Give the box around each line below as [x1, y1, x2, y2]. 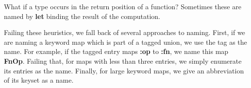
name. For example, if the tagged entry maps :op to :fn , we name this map [4, 46, 229, 56]
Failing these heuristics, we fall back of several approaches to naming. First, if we [4, 27, 245, 37]
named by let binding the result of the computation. [4, 11, 160, 21]
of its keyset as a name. [4, 75, 74, 85]
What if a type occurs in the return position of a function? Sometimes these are [4, 1, 241, 11]
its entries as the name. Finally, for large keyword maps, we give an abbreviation [4, 65, 244, 75]
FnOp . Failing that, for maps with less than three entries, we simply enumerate [4, 55, 242, 66]
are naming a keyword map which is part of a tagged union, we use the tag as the [4, 36, 247, 47]
